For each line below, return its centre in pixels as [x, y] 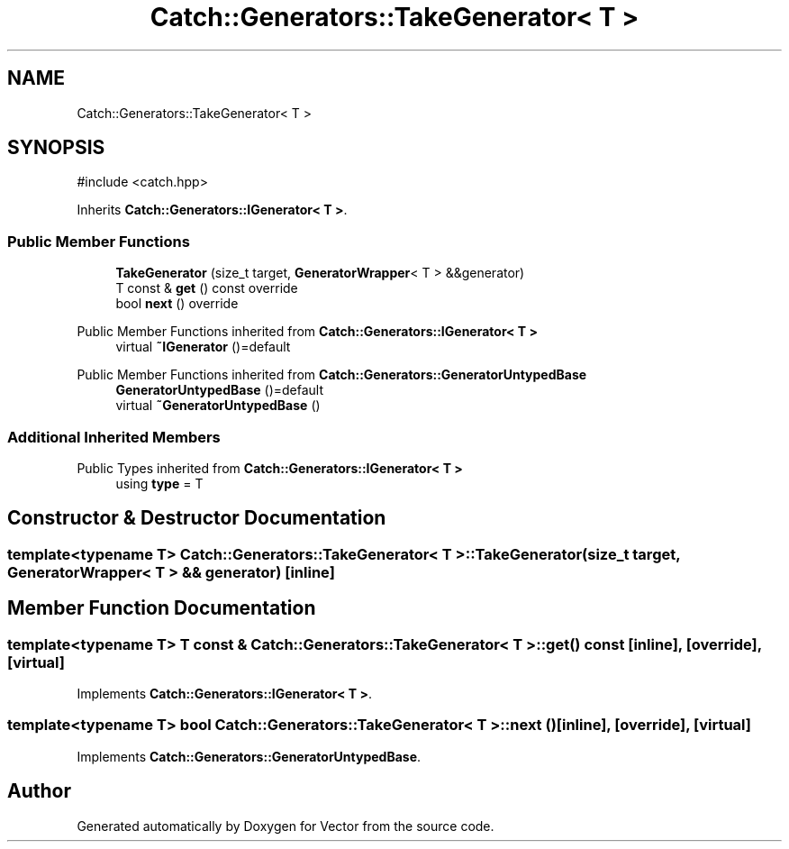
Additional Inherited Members [114, 437]
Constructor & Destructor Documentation [197, 518]
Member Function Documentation [162, 608]
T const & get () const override [207, 288]
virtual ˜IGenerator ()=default [203, 347]
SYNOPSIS [56, 148]
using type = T [159, 483]
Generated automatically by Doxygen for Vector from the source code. [286, 826]
